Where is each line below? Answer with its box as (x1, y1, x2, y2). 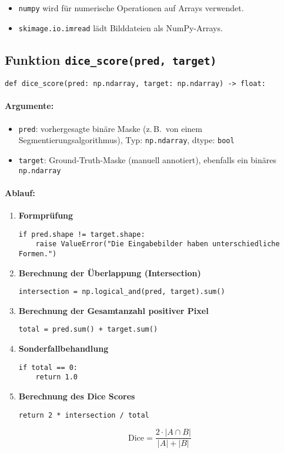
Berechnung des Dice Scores (18, 389, 135, 402)
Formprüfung (18, 209, 73, 221)
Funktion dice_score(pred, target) (5, 50, 217, 68)
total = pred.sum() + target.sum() (18, 325, 158, 334)
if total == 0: (18, 363, 78, 372)
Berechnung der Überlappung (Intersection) (18, 266, 201, 279)
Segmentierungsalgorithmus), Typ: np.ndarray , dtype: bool (18, 134, 235, 146)
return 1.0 (35, 373, 78, 382)
